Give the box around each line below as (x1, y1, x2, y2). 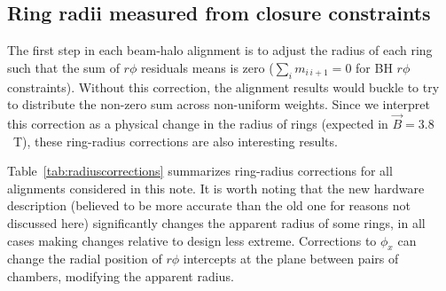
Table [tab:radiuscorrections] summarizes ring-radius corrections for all (7, 161, 393, 180)
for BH (356, 58, 393, 76)
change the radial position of (7, 249, 162, 268)
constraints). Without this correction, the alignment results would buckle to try (7, 77, 440, 96)
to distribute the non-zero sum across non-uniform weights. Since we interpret (7, 95, 430, 114)
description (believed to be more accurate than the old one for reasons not (7, 196, 411, 215)
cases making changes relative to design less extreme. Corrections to (7, 231, 377, 249)
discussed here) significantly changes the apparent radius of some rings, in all (7, 213, 426, 232)
